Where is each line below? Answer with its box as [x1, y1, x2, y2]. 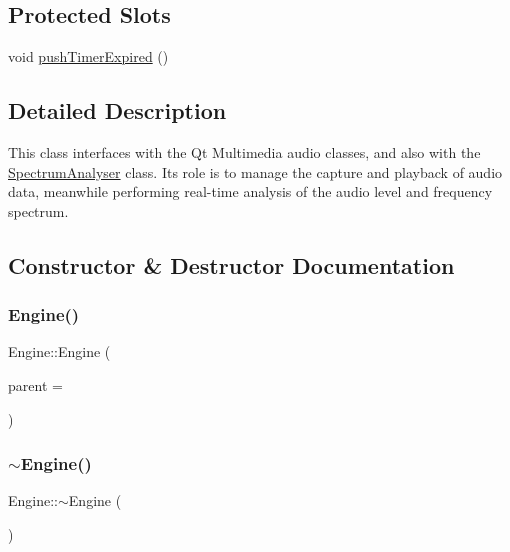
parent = [8, 374, 63, 395]
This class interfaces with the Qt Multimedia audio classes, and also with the [8, 142, 481, 162]
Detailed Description [8, 95, 227, 126]
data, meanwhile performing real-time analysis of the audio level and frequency [8, 181, 493, 202]
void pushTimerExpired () [8, 46, 169, 67]
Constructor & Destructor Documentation [8, 249, 455, 280]
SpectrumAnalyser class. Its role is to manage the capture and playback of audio [8, 161, 503, 182]
